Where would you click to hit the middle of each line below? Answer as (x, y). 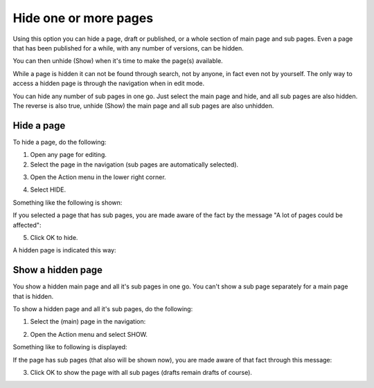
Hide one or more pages (83, 18)
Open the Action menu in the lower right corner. (98, 177)
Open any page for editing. (68, 155)
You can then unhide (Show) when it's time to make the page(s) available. (118, 61)
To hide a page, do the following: (60, 142)
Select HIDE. (48, 190)
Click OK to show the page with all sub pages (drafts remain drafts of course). (141, 372)
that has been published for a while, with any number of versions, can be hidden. (128, 48)
